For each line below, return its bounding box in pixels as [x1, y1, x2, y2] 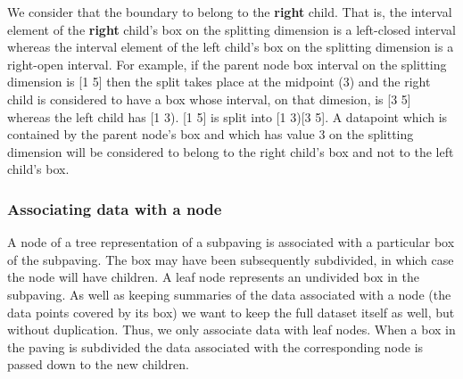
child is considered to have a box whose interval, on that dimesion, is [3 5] [7, 89, 411, 108]
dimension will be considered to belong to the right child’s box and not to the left [7, 142, 454, 161]
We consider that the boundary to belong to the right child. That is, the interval [7, 3, 452, 21]
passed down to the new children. [7, 355, 189, 374]
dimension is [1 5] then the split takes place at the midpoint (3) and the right [7, 72, 431, 91]
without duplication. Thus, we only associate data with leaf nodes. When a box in [7, 320, 456, 339]
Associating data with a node [7, 197, 222, 219]
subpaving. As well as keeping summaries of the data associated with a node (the [7, 284, 451, 303]
